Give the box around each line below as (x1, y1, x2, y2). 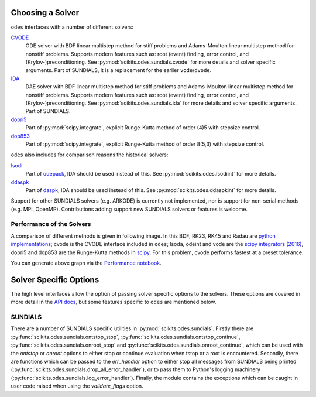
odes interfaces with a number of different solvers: (11, 23, 134, 30)
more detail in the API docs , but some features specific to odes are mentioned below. (11, 299, 217, 306)
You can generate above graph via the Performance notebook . (11, 259, 162, 266)
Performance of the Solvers (11, 220, 91, 228)
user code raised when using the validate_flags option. (11, 382, 143, 389)
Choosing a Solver (11, 8, 80, 18)
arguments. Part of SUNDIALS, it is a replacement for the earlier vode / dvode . (25, 67, 212, 74)
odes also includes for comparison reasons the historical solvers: (11, 151, 169, 158)
